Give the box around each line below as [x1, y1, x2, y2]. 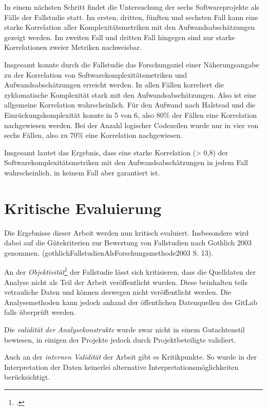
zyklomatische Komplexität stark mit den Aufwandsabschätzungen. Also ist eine [4, 89, 257, 100]
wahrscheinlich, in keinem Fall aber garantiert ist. [4, 167, 160, 177]
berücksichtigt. [4, 371, 50, 382]
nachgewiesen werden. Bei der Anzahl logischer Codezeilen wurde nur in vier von [4, 119, 259, 130]
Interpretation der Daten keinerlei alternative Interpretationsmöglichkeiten [4, 361, 239, 372]
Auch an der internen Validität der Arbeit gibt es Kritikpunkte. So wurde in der [4, 351, 257, 362]
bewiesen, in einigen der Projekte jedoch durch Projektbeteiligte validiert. [4, 334, 236, 345]
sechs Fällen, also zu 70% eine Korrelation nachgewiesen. [4, 130, 183, 140]
